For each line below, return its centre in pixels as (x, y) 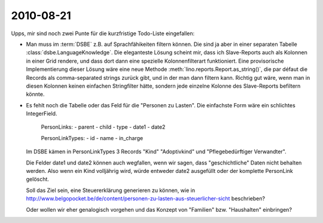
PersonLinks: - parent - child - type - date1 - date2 (103, 127)
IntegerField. (42, 114)
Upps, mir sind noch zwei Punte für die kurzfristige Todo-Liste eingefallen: (103, 33)
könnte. (35, 94)
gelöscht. (37, 179)
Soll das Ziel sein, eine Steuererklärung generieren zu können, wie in (111, 190)
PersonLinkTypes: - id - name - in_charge (92, 138)
